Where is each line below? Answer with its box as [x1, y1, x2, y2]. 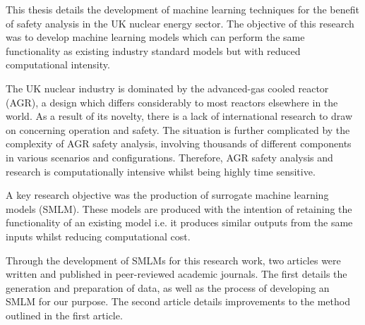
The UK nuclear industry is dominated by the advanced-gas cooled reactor [6, 80, 329, 95]
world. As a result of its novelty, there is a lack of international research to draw [6, 109, 353, 123]
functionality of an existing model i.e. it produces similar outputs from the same [6, 215, 353, 230]
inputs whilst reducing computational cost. [6, 228, 191, 243]
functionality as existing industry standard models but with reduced [6, 43, 301, 58]
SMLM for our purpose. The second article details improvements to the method [6, 294, 350, 309]
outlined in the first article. [6, 307, 123, 322]
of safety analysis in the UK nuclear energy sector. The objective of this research [6, 16, 354, 30]
